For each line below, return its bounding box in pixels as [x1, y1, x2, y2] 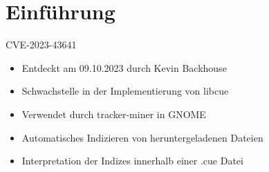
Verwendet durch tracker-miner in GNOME [21, 106, 206, 121]
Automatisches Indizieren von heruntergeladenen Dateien [21, 130, 263, 144]
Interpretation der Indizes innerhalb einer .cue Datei [21, 153, 243, 168]
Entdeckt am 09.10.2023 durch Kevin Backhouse [21, 60, 227, 75]
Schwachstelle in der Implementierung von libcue [21, 84, 229, 98]
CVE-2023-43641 [6, 37, 77, 52]
